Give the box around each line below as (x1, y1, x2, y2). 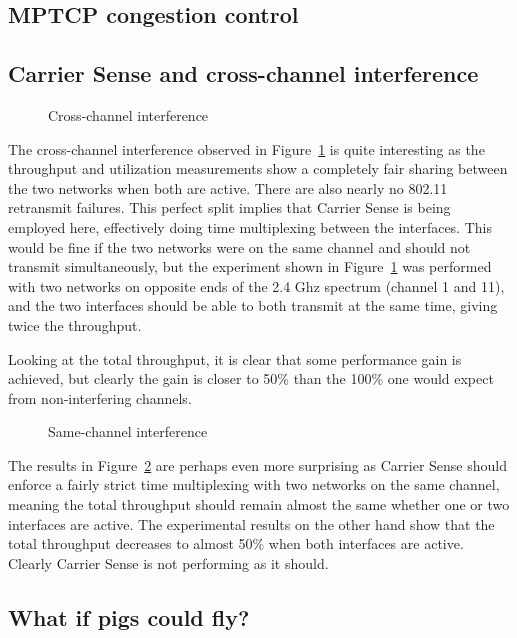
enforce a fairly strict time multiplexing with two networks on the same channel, (8, 474, 500, 495)
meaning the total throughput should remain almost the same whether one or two (8, 494, 510, 515)
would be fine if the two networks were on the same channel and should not (8, 236, 471, 257)
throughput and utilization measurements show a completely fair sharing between (8, 158, 508, 179)
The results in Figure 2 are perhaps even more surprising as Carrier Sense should (8, 454, 507, 475)
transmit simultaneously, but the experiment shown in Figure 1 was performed (8, 256, 492, 277)
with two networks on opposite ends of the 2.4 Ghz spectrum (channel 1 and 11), (8, 275, 505, 296)
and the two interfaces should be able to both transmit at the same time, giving (8, 295, 498, 316)
